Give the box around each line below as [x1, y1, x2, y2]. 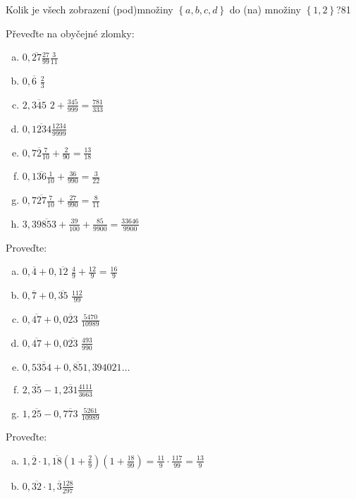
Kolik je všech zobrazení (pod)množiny [6, 2, 173, 16]
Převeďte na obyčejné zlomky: [6, 25, 135, 40]
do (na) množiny [229, 2, 301, 16]
